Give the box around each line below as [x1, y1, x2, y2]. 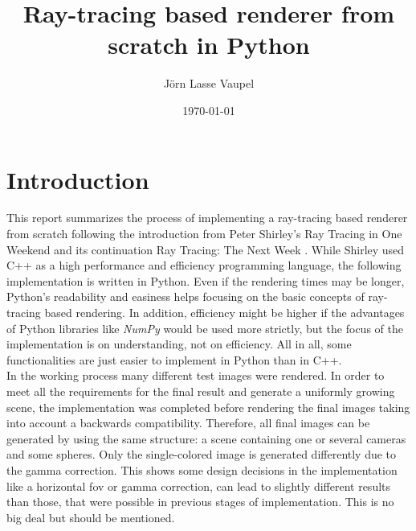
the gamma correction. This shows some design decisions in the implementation [6, 461, 398, 478]
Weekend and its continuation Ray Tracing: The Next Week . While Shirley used [6, 241, 405, 257]
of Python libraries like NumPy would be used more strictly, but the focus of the [6, 319, 403, 336]
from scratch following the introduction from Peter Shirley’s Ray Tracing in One [6, 225, 402, 242]
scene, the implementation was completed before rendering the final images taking [6, 398, 410, 415]
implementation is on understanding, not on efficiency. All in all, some [6, 335, 352, 352]
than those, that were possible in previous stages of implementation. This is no [6, 493, 394, 510]
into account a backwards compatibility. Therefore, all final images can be [6, 414, 370, 431]
